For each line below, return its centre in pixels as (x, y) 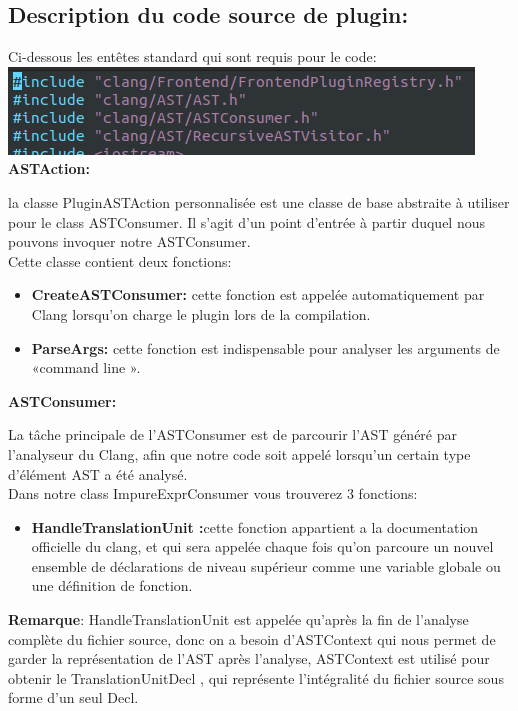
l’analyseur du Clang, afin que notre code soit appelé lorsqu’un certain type (239, 453)
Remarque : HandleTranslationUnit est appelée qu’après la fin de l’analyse (238, 619)
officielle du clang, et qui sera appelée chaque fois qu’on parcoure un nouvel (262, 546)
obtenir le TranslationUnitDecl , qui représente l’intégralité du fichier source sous (256, 677)
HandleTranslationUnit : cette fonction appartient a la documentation (255, 526)
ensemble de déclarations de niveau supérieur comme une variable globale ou (266, 565)
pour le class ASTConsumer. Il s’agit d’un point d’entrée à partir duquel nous (247, 221)
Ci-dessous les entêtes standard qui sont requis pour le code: (192, 56)
